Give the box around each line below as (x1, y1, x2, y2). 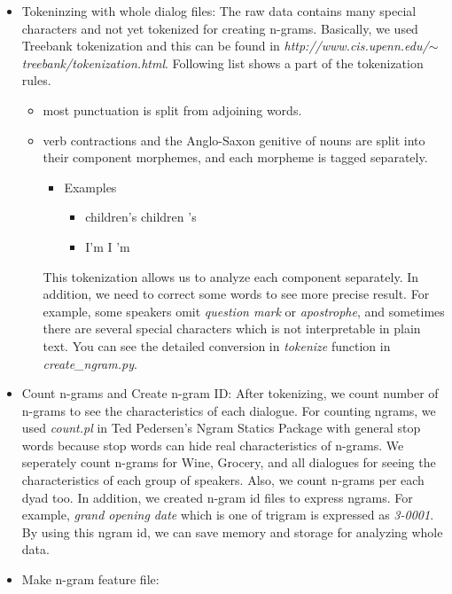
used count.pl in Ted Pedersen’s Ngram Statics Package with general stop (21, 418, 421, 437)
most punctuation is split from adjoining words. (43, 100, 302, 119)
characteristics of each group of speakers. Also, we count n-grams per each (21, 471, 425, 489)
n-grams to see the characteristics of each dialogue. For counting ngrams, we (21, 401, 436, 419)
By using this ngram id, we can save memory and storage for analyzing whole (21, 522, 443, 541)
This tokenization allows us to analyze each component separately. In (43, 267, 419, 285)
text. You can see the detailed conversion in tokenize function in (43, 336, 391, 355)
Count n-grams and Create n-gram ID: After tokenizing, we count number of (21, 384, 439, 403)
